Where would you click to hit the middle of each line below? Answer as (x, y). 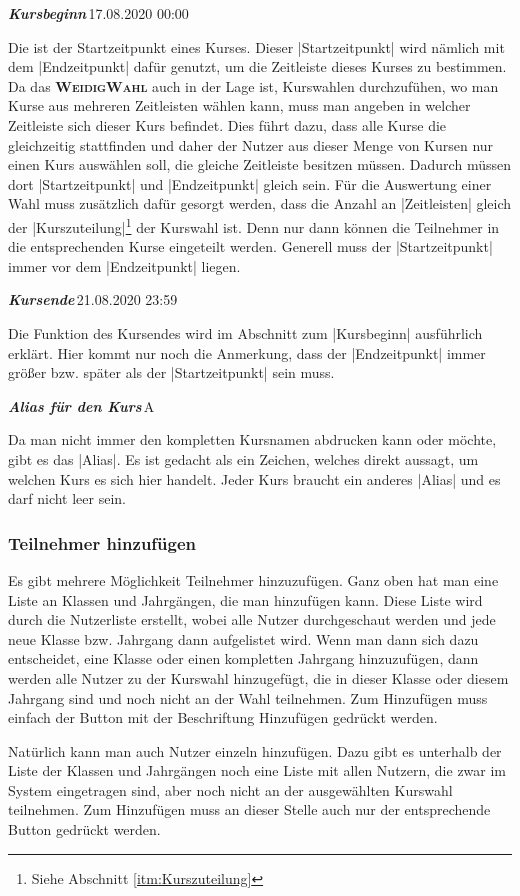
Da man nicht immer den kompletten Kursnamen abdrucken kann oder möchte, (252, 439)
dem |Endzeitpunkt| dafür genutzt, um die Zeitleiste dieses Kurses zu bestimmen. (257, 66)
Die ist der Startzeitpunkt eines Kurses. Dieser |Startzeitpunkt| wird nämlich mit (256, 46)
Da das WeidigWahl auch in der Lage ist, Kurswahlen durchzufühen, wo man (253, 85)
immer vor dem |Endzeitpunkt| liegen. (124, 265)
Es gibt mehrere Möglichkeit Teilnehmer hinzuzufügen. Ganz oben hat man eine (253, 579)
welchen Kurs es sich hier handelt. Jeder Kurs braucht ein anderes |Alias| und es (254, 478)
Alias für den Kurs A (81, 405)
